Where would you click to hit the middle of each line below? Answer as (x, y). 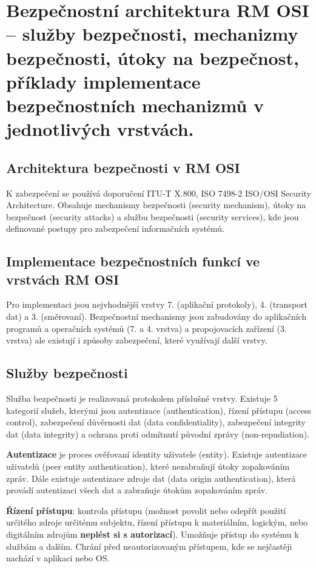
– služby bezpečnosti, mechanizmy (152, 34)
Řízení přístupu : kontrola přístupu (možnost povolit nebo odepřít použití (146, 510)
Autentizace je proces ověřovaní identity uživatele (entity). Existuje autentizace (157, 454)
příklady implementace (103, 81)
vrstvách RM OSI (63, 279)
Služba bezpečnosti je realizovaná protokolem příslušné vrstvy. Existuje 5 (142, 398)
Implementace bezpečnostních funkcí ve (133, 261)
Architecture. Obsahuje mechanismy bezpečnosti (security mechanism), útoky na (156, 205)
